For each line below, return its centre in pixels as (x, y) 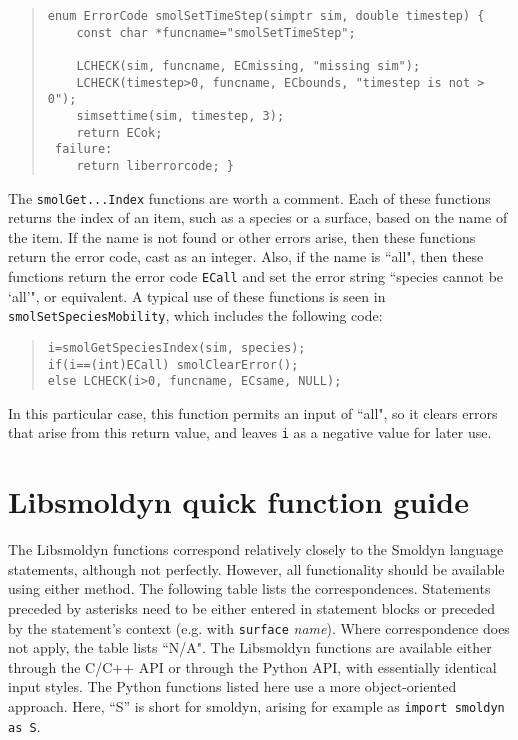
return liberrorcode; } (155, 165)
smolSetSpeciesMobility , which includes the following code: (195, 315)
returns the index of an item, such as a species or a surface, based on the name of (258, 217)
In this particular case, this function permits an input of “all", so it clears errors (253, 412)
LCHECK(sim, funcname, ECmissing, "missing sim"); (248, 65)
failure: (83, 149)
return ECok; (119, 132)
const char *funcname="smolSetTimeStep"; (216, 32)
